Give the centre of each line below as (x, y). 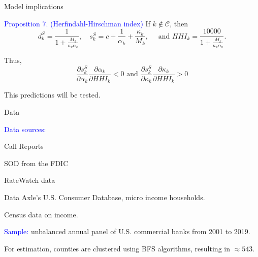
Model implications (34, 6)
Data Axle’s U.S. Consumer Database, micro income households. (105, 197)
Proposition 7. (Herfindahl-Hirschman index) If (77, 23)
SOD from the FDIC (36, 163)
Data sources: (25, 129)
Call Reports (24, 146)
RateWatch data (30, 180)
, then (179, 23)
